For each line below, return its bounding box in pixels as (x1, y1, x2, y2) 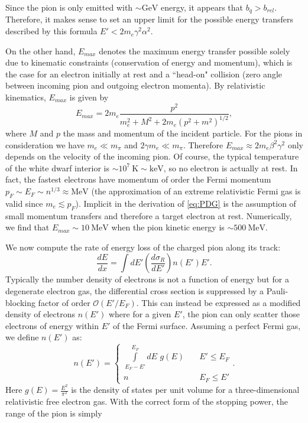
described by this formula (5, 25, 98, 37)
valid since (5, 197, 43, 209)
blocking (5, 296, 35, 308)
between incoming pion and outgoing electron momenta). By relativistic (5, 79, 265, 92)
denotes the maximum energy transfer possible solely (99, 44, 290, 57)
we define (5, 331, 39, 343)
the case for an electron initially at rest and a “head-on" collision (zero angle (5, 67, 282, 80)
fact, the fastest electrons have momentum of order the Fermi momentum (5, 173, 271, 186)
